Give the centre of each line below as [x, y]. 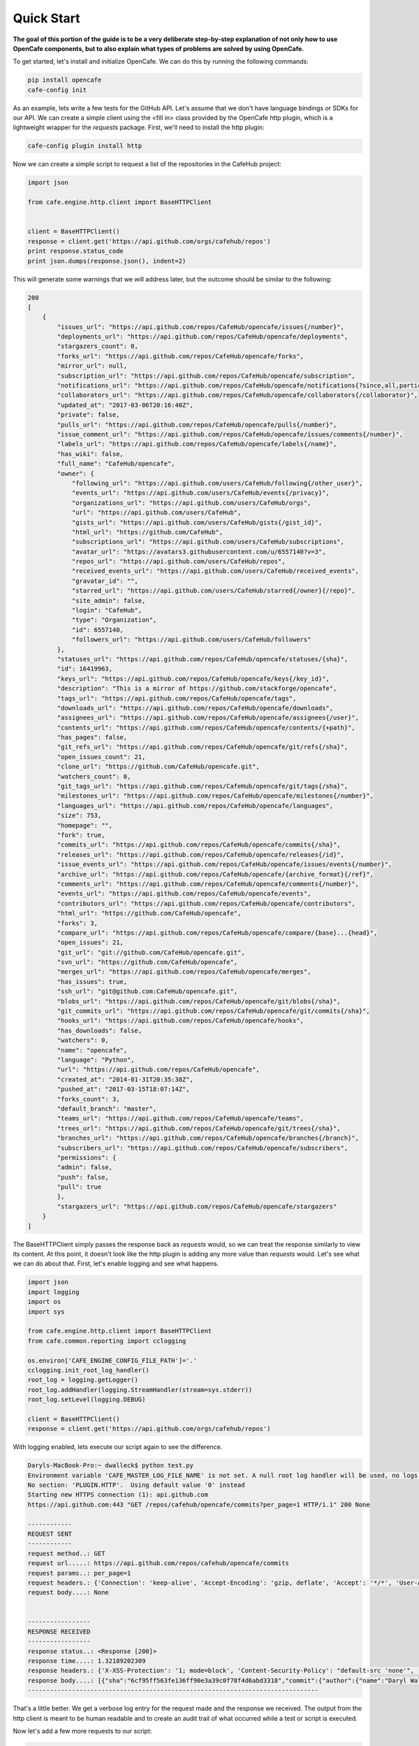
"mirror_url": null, [92, 366]
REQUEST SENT [50, 1534]
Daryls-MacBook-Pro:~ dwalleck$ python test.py [110, 1466]
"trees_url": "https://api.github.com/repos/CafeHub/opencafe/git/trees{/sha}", [199, 1128]
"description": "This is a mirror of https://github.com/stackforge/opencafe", [197, 689]
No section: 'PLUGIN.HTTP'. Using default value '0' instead [136, 1485]
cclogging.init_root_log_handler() [88, 1370]
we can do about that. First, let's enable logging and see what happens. [116, 1263]
